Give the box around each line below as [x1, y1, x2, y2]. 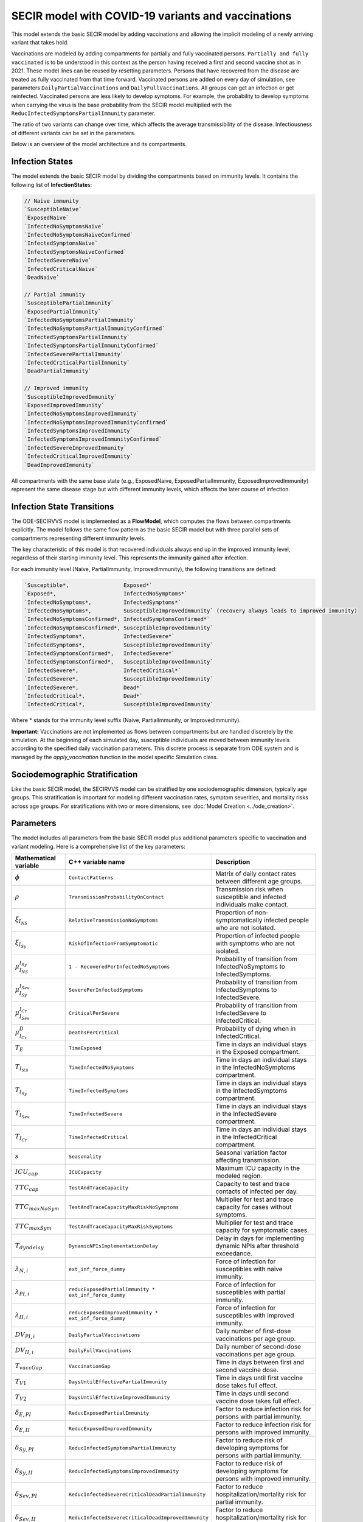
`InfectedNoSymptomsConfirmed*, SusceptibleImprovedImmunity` [24, 624, 213, 631]
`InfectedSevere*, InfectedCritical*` [24, 667, 182, 674]
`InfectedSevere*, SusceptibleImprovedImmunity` [24, 676, 213, 682]
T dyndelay [15, 1242, 44, 1251]
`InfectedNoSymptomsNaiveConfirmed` [24, 231, 134, 239]
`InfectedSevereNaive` [24, 257, 92, 264]
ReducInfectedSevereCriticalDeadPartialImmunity [68, 1491, 206, 1498]
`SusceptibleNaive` [24, 206, 82, 212]
